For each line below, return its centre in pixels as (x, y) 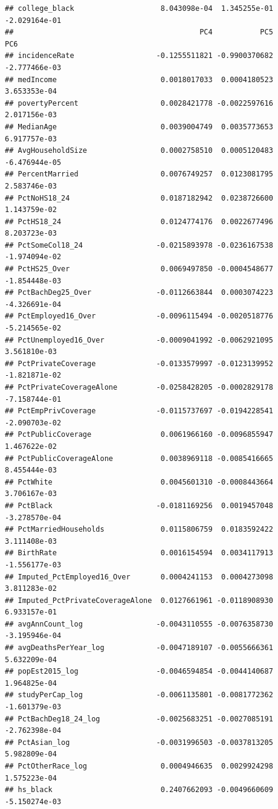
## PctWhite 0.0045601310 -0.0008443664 (139, 482)
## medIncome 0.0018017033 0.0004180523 (139, 79)
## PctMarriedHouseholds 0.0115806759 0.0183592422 (139, 530)
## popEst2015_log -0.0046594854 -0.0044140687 (139, 672)
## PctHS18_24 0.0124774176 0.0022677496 (139, 221)
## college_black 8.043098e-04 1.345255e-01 (139, 8)
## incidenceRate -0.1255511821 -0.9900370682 (139, 56)
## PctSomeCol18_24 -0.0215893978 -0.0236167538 (139, 245)
